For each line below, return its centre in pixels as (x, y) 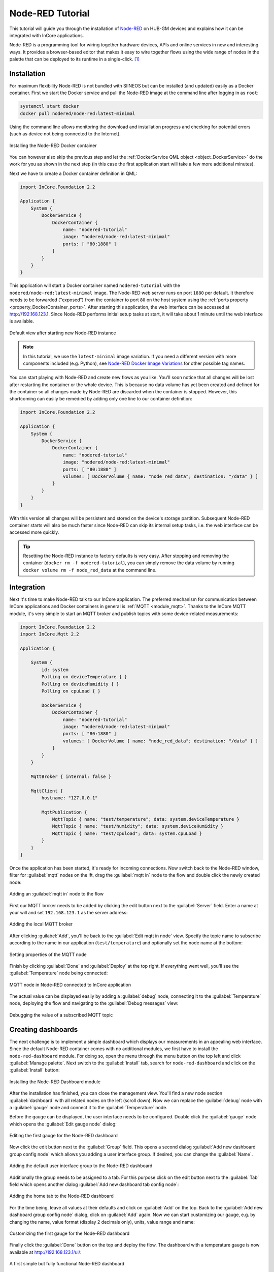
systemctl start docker (50, 106)
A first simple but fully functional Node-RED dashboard (67, 1264)
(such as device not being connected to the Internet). (65, 134)
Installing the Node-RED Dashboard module (55, 1082)
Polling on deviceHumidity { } (80, 684)
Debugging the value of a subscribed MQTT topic (61, 1015)
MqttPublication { (64, 812)
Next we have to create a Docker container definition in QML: (73, 174)
